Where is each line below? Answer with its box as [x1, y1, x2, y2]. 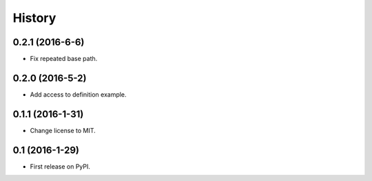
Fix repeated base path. [30, 55, 98, 63]
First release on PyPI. [30, 162, 91, 171]
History [12, 10, 56, 25]
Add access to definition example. [30, 90, 127, 99]
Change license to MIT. [30, 126, 96, 134]
